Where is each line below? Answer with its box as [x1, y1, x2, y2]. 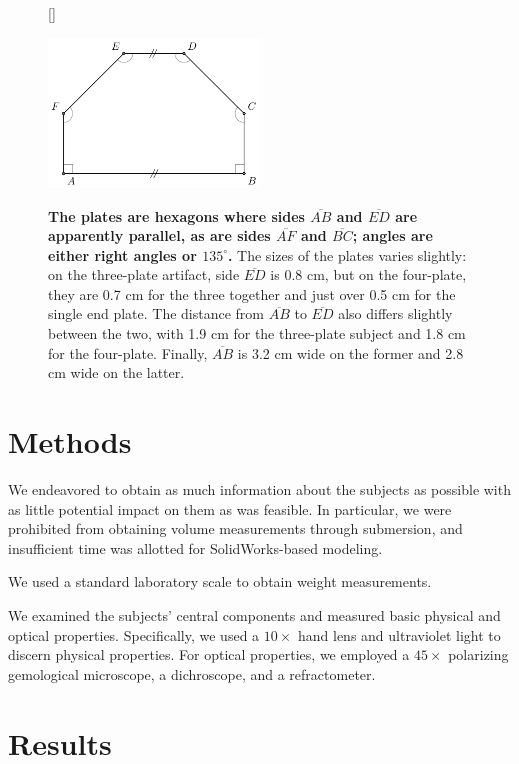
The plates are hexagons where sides [48, 205, 305, 226]
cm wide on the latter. [48, 362, 185, 383]
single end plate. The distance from [48, 303, 265, 324]
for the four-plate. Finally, [48, 342, 208, 363]
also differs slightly [338, 303, 453, 324]
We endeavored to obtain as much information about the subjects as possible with [8, 478, 511, 499]
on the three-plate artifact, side [48, 264, 240, 285]
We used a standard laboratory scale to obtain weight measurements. [8, 571, 432, 592]
